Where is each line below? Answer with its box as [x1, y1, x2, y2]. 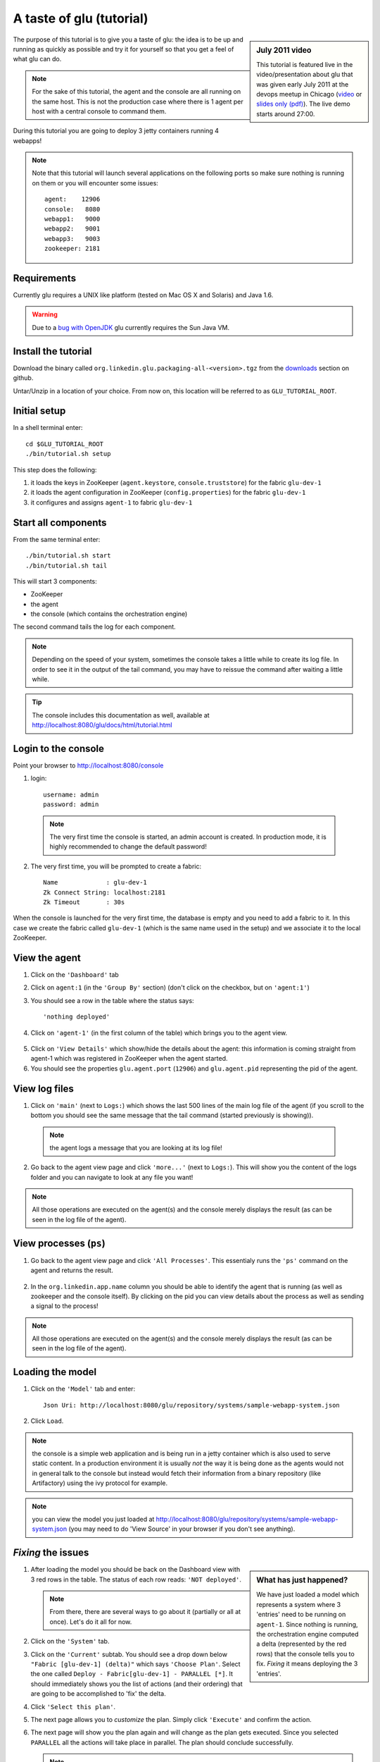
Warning [32, 310, 58, 319]
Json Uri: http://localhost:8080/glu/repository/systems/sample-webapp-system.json [43, 1401, 341, 1409]
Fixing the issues [13, 1547, 89, 1559]
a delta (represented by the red [256, 1639, 347, 1649]
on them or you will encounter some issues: [32, 178, 158, 187]
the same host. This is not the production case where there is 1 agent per [32, 97, 243, 106]
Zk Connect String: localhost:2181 [43, 888, 166, 897]
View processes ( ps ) [13, 1237, 106, 1249]
